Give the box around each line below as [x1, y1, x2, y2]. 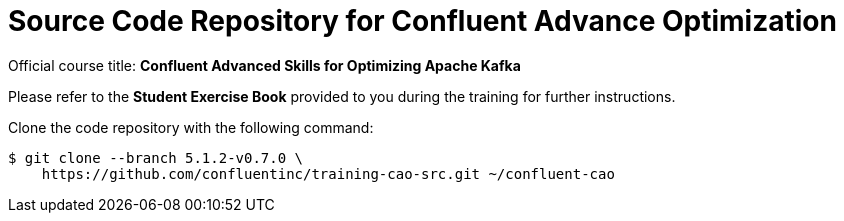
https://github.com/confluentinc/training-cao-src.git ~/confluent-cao [41, 165, 615, 182]
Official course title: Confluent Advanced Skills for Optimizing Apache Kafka [8, 56, 521, 74]
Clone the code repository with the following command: [8, 118, 374, 136]
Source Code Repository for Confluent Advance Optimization [8, 4, 837, 38]
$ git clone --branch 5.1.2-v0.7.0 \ [8, 149, 304, 166]
